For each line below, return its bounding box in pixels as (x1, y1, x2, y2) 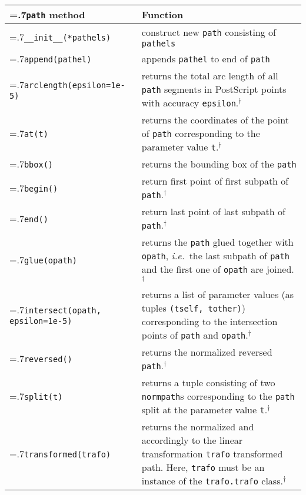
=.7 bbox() (9, 157, 54, 170)
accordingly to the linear (141, 433, 243, 447)
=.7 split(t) (9, 389, 63, 403)
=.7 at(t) (9, 126, 48, 140)
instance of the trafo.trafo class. (141, 473, 283, 487)
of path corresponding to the (141, 126, 260, 140)
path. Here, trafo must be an (141, 460, 265, 474)
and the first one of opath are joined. (141, 262, 294, 276)
